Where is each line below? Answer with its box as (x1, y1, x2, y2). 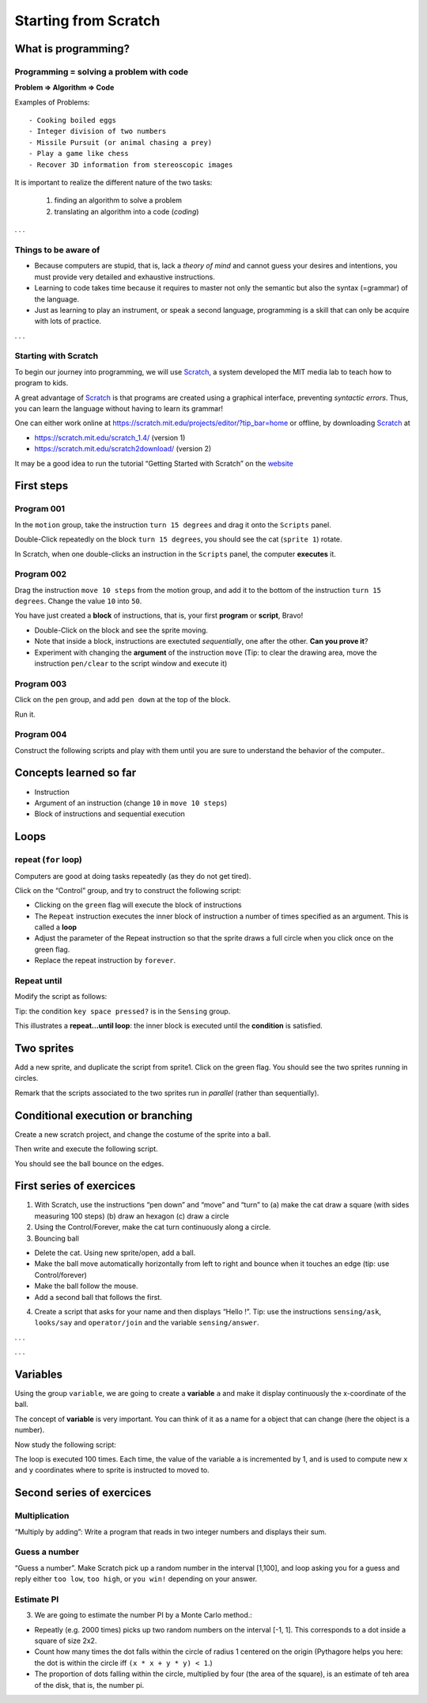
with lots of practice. (34, 317, 102, 326)
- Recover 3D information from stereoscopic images (28, 160, 233, 169)
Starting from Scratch (14, 12, 161, 29)
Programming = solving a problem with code (14, 66, 189, 77)
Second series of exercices (14, 1486, 152, 1500)
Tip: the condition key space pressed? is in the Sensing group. (14, 1006, 231, 1016)
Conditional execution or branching (14, 1108, 193, 1122)
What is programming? (14, 42, 130, 55)
